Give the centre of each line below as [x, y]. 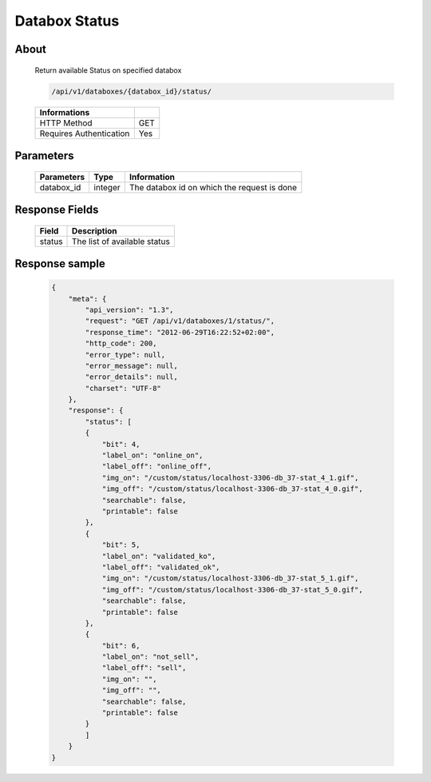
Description [95, 230]
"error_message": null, [132, 365]
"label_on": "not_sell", [150, 657]
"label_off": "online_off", [156, 467]
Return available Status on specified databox [108, 70]
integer [107, 187]
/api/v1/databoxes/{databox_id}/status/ [131, 91]
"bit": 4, [121, 444]
